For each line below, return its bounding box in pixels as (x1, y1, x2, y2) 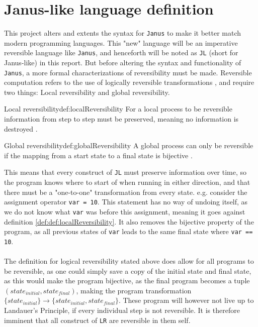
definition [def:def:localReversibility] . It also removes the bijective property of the (4, 216, 254, 227)
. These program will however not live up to (118, 295, 254, 305)
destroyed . (4, 123, 38, 134)
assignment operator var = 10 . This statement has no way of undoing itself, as (4, 196, 248, 207)
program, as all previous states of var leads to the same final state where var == (4, 226, 253, 237)
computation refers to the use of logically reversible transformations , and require (4, 77, 254, 87)
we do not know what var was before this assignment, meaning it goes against (4, 206, 245, 216)
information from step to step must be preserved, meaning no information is (4, 114, 239, 124)
